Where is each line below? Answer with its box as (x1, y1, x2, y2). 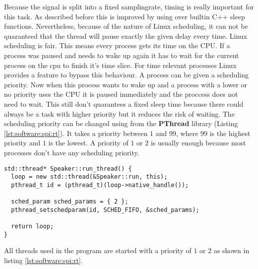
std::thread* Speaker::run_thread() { (4, 165, 132, 172)
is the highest (209, 128, 251, 138)
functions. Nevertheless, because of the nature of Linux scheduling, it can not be (4, 21, 248, 31)
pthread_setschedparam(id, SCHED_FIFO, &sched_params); (11, 206, 199, 213)
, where (176, 128, 198, 138)
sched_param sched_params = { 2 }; (11, 198, 129, 205)
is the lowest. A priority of (48, 137, 129, 148)
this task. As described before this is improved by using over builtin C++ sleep (4, 11, 245, 21)
